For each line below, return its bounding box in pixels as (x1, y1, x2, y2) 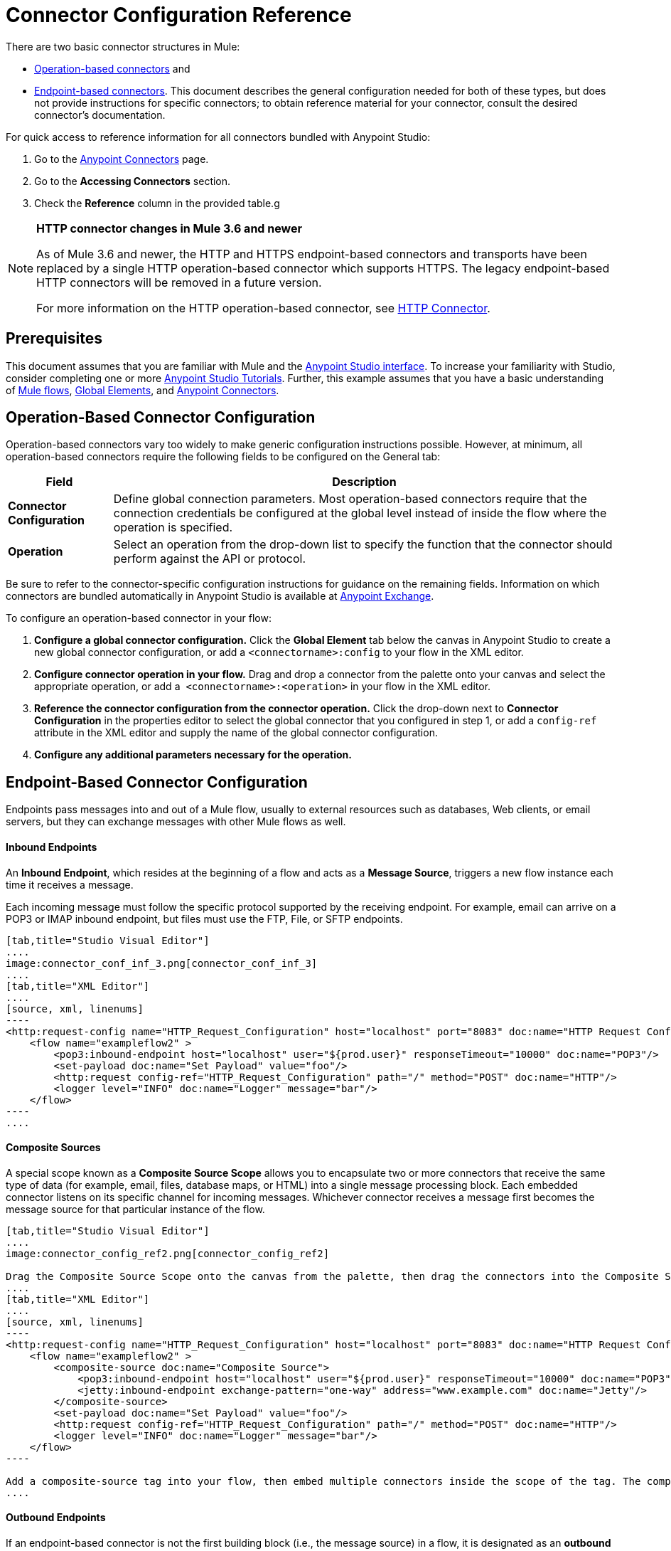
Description (332, 475, 397, 489)
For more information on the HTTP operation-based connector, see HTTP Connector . (36, 300, 490, 315)
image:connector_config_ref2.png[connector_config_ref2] (6, 1247, 330, 1259)
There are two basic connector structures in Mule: (6, 40, 240, 53)
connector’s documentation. (34, 108, 166, 121)
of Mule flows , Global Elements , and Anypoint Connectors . (6, 383, 279, 396)
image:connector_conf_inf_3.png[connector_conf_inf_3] (6, 957, 318, 969)
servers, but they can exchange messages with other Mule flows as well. (6, 815, 346, 828)
